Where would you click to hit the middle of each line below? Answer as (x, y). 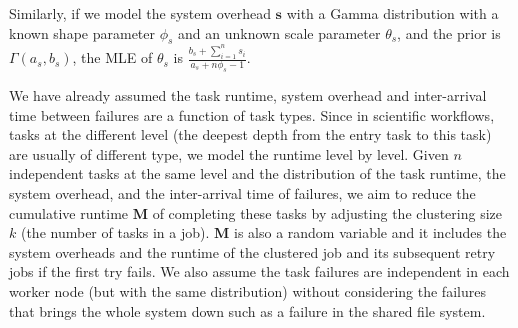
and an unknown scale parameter (279, 32)
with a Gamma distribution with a (392, 13)
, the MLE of (112, 57)
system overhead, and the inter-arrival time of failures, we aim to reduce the (242, 192)
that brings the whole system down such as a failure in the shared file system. (247, 310)
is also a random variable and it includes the (370, 232)
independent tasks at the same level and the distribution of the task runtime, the (257, 173)
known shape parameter (82, 32)
